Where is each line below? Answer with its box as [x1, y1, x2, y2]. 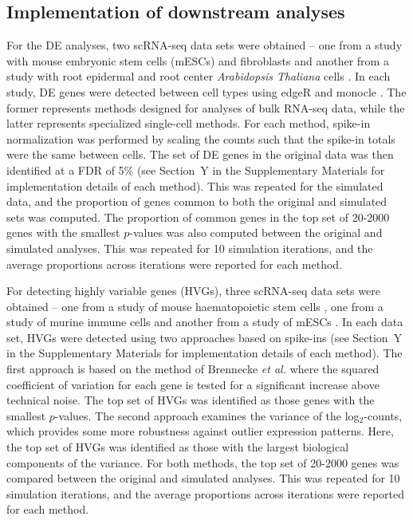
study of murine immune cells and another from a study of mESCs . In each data [6, 313, 403, 330]
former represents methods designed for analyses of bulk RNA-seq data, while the [6, 99, 405, 116]
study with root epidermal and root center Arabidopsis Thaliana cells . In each [6, 68, 391, 85]
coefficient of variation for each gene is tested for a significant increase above [6, 376, 380, 392]
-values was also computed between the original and [129, 224, 383, 241]
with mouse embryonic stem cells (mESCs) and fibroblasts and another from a [6, 52, 389, 69]
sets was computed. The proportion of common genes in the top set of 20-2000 [6, 208, 390, 225]
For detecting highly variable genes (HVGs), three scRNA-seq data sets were [6, 282, 380, 299]
